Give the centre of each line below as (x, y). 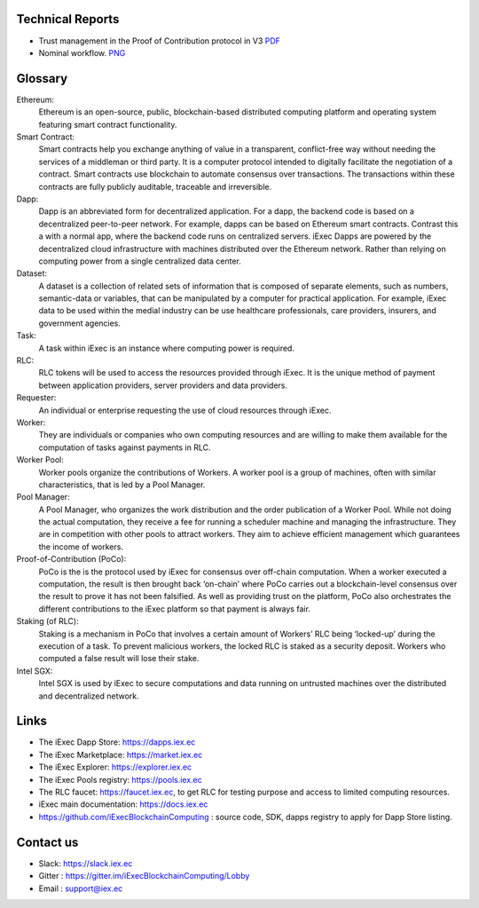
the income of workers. (81, 547)
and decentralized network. (89, 696)
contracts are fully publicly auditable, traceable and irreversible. (155, 186)
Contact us (47, 842)
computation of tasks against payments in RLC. (125, 447)
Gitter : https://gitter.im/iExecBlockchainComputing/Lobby (144, 876)
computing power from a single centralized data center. (140, 261)
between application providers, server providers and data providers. (163, 385)
